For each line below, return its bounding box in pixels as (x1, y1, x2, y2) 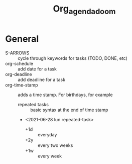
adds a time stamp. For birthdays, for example (18, 92, 113, 98)
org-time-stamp (5, 81, 39, 88)
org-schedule (5, 60, 34, 66)
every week (37, 153, 62, 159)
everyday (37, 131, 57, 137)
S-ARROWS (5, 50, 30, 56)
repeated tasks (18, 101, 49, 107)
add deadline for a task (18, 76, 66, 83)
